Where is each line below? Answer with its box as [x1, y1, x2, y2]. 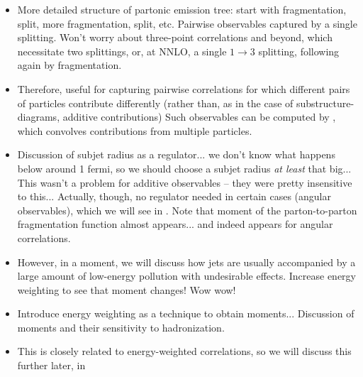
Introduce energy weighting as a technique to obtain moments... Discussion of [17, 306, 354, 321]
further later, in [17, 358, 86, 373]
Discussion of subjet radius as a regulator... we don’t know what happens [17, 147, 335, 162]
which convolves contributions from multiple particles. [17, 123, 252, 138]
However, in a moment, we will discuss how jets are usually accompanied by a [17, 254, 356, 269]
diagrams [17, 109, 57, 124]
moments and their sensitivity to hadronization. [17, 319, 225, 334]
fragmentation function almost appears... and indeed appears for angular [17, 217, 333, 231]
